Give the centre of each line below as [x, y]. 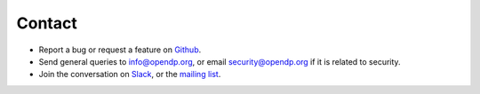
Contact [47, 23]
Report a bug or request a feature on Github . [120, 50]
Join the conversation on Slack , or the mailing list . [130, 74]
